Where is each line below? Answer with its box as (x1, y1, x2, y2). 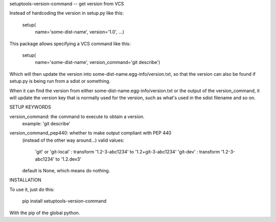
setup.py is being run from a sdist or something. (9, 78, 111, 84)
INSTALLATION (9, 177, 42, 183)
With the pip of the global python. (9, 210, 80, 216)
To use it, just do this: (9, 186, 55, 192)
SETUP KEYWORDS (9, 104, 51, 110)
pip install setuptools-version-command (22, 198, 107, 204)
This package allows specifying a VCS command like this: (9, 40, 131, 47)
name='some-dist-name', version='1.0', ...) (35, 29, 125, 35)
